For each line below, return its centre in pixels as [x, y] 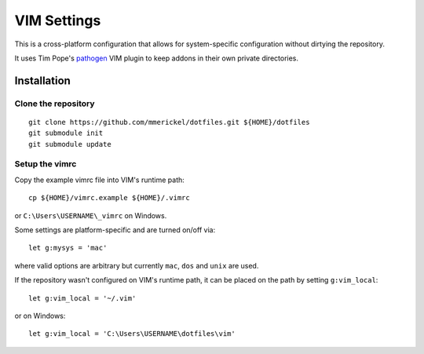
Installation [42, 80]
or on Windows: [40, 316]
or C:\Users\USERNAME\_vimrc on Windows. [91, 215]
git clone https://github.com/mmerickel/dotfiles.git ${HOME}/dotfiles [169, 122]
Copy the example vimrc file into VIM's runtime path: [99, 180]
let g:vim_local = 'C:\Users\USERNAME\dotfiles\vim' [132, 334]
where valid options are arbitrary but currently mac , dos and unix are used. [137, 265]
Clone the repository [55, 104]
